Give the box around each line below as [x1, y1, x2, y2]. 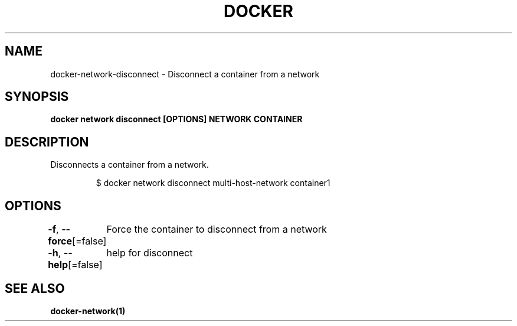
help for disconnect [106, 247, 193, 259]
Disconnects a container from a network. [50, 159, 209, 170]
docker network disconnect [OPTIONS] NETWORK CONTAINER [50, 114, 303, 125]
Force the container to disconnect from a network [106, 223, 327, 236]
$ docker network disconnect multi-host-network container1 [96, 178, 331, 188]
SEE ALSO [5, 281, 65, 296]
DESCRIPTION [5, 134, 89, 149]
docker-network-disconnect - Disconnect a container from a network [50, 69, 320, 79]
